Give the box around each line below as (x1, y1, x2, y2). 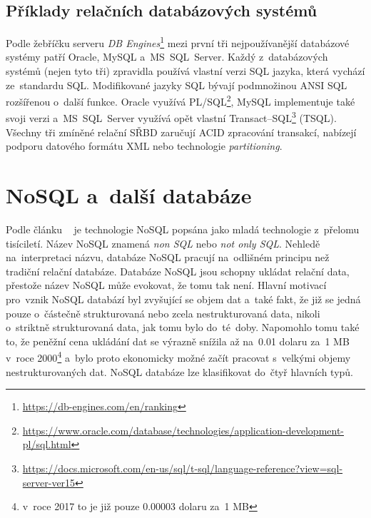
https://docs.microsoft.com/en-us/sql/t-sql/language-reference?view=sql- (22, 461, 343, 476)
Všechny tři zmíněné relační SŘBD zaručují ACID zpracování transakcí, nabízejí (6, 124, 357, 139)
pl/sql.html (22, 437, 71, 452)
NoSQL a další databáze (6, 181, 252, 210)
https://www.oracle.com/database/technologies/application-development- (22, 422, 345, 437)
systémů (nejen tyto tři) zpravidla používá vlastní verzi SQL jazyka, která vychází (6, 64, 365, 78)
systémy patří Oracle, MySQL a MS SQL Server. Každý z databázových (6, 49, 328, 64)
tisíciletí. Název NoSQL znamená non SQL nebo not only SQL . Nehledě (6, 235, 320, 250)
